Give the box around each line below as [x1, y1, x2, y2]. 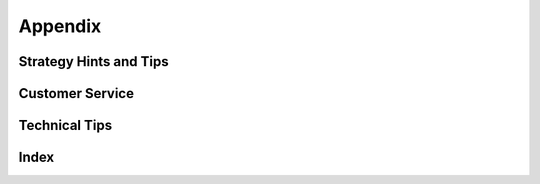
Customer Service [18, 85, 135, 102]
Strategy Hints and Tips [18, 53, 169, 70]
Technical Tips [18, 117, 113, 134]
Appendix [18, 15, 102, 37]
